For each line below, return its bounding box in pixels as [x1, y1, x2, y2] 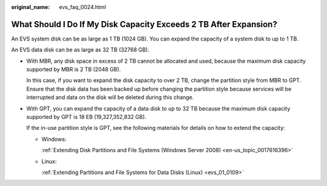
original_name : [11, 4, 50, 10]
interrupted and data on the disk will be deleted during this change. [26, 94, 194, 101]
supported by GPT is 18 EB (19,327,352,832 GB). [26, 114, 147, 121]
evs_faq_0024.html [59, 4, 106, 10]
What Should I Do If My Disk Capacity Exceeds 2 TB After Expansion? [11, 19, 278, 30]
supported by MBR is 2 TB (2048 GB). [26, 66, 121, 73]
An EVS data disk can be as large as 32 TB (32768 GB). [11, 46, 150, 54]
